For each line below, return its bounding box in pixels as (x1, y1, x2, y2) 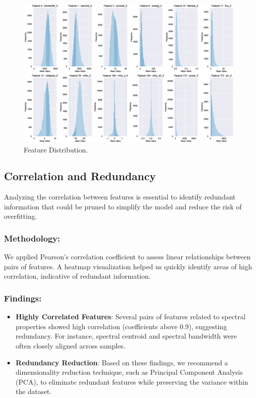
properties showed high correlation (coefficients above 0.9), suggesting (15, 321, 227, 331)
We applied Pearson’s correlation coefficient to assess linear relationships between (4, 251, 251, 262)
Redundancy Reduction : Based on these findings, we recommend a (15, 357, 228, 367)
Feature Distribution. (24, 144, 88, 154)
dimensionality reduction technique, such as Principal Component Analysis (15, 367, 243, 377)
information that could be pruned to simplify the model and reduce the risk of (4, 201, 242, 211)
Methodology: (4, 232, 60, 244)
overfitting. (4, 211, 37, 221)
